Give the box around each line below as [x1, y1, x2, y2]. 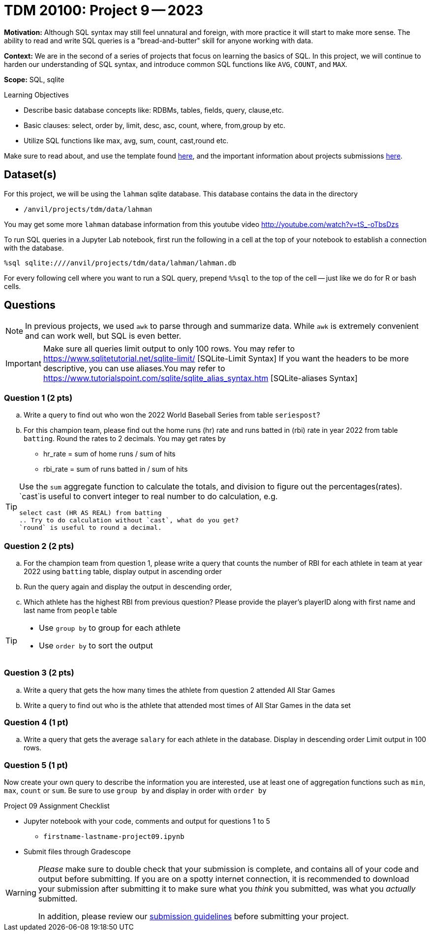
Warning [5, 888, 36, 898]
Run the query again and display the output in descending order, [24, 582, 232, 591]
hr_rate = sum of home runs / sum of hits [43, 450, 176, 458]
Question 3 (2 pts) [4, 668, 74, 678]
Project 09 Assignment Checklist [4, 802, 110, 810]
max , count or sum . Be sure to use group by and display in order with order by [4, 786, 267, 795]
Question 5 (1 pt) [4, 760, 68, 770]
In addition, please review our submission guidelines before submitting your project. [38, 911, 349, 922]
